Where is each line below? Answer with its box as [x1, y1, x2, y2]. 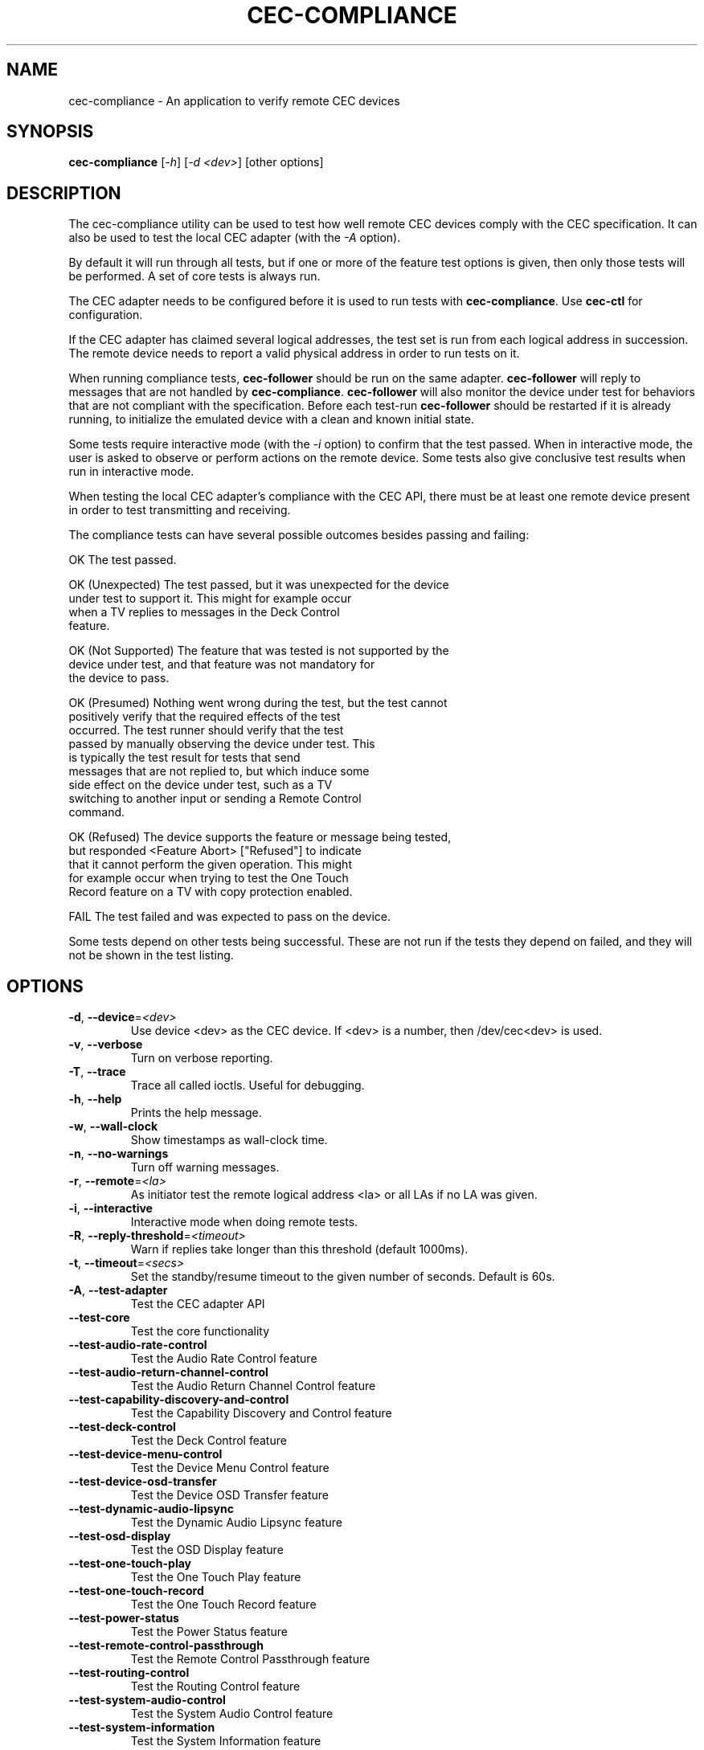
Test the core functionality [130, 1324, 270, 1339]
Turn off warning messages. [130, 1160, 280, 1175]
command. [68, 805, 125, 820]
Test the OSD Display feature [130, 1543, 284, 1557]
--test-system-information [68, 1720, 215, 1735]
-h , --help [68, 1092, 122, 1106]
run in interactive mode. [68, 464, 194, 479]
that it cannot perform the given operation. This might [68, 857, 352, 872]
